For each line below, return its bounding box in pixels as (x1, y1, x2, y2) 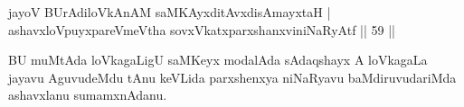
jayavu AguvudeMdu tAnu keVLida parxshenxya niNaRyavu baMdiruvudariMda (8, 67, 457, 86)
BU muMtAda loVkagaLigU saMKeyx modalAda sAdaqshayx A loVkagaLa (8, 50, 428, 69)
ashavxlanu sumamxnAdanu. (8, 85, 167, 104)
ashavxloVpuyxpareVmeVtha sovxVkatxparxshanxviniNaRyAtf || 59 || (8, 20, 395, 39)
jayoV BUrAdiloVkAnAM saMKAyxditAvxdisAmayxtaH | (8, 3, 331, 21)
